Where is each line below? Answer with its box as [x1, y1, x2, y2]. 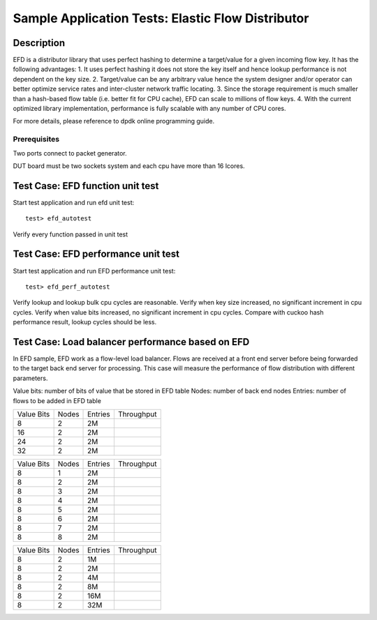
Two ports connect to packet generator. [13, 149, 127, 157]
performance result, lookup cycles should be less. [13, 318, 157, 326]
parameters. [13, 374, 48, 382]
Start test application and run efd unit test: [13, 198, 135, 206]
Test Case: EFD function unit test [13, 180, 159, 192]
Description [13, 37, 66, 49]
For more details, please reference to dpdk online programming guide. [13, 117, 215, 126]
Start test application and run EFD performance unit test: [13, 266, 176, 275]
